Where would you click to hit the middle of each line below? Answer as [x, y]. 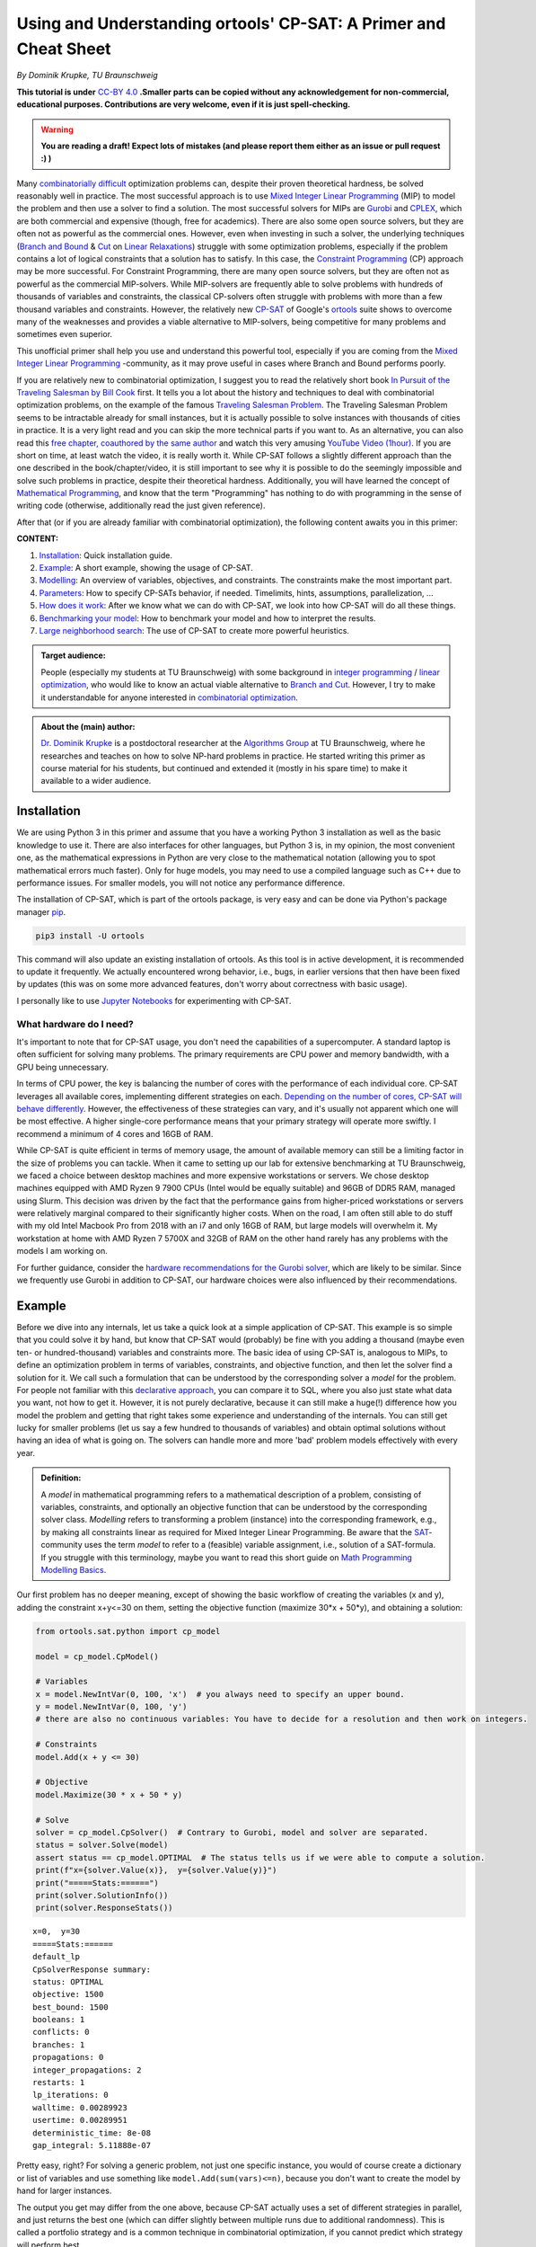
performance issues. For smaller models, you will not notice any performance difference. [181, 883]
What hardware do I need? [75, 1024]
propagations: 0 [68, 2057]
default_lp [57, 1957]
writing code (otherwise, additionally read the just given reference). [141, 506]
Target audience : [74, 655]
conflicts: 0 [61, 2032]
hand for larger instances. [64, 2191]
